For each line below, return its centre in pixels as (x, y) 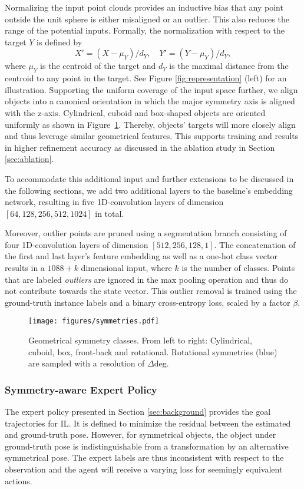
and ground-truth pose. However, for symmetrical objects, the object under (141, 435)
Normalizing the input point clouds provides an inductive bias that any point (144, 7)
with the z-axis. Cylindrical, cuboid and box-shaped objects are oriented (135, 112)
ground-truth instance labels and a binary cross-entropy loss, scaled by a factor (148, 302)
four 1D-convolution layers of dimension (77, 244)
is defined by (60, 42)
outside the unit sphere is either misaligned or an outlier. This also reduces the (147, 19)
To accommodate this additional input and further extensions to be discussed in (149, 178)
